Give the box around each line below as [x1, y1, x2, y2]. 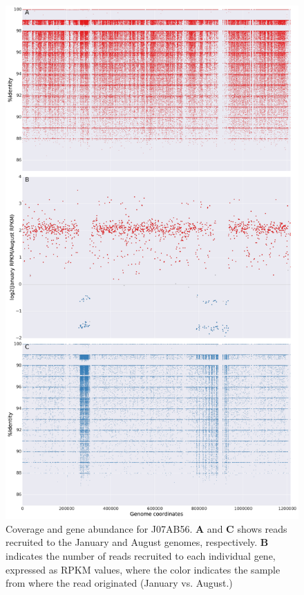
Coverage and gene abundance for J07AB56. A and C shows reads [6, 521, 287, 535]
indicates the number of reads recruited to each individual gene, [6, 548, 276, 562]
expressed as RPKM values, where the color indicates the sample [6, 562, 281, 576]
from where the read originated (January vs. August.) [6, 576, 233, 590]
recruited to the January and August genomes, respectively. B [6, 535, 269, 549]
